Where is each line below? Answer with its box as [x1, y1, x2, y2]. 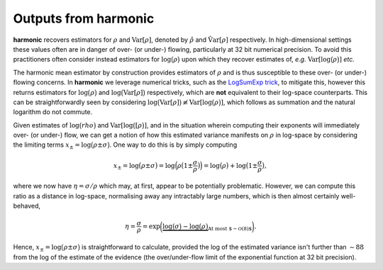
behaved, [13, 202, 41, 210]
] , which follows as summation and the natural [221, 98, 355, 106]
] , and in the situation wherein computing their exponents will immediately [144, 120, 360, 129]
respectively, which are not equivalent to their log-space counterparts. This [146, 88, 368, 96]
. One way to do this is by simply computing [109, 140, 238, 149]
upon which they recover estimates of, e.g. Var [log [181, 55, 331, 64]
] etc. [339, 55, 355, 64]
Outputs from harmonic [13, 11, 155, 26]
